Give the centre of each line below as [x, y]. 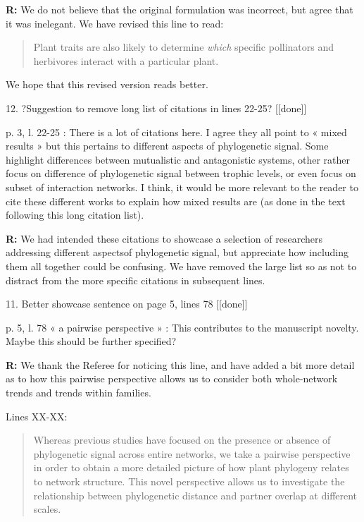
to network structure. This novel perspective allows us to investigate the [189, 481]
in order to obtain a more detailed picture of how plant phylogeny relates [191, 467]
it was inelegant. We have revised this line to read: [115, 23]
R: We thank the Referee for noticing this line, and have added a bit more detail [180, 364]
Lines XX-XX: [37, 416]
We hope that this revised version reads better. [107, 84]
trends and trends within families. [79, 393]
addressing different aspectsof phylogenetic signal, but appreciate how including [177, 252]
